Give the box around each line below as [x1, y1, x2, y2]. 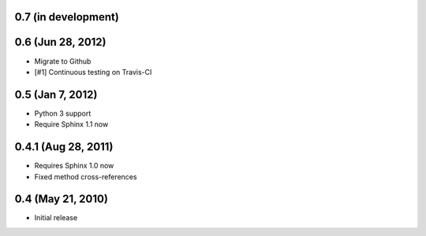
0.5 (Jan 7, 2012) [14, 87, 98, 101]
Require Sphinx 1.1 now [34, 120, 109, 129]
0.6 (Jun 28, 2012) [14, 35, 106, 49]
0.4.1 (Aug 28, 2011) [14, 140, 114, 153]
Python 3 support [34, 109, 92, 118]
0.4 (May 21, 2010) [14, 193, 108, 206]
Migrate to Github [34, 56, 92, 66]
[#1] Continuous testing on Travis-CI [34, 67, 152, 76]
